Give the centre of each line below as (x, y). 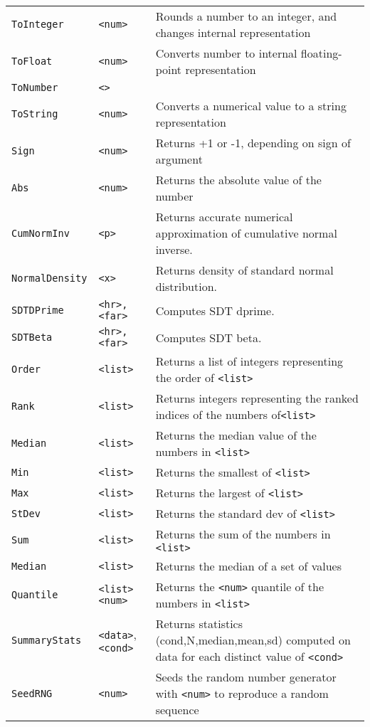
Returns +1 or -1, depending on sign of (253, 143)
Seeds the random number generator (246, 677)
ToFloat (32, 61)
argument (179, 159)
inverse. (174, 249)
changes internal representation (233, 32)
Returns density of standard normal (244, 270)
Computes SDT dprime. (215, 310)
